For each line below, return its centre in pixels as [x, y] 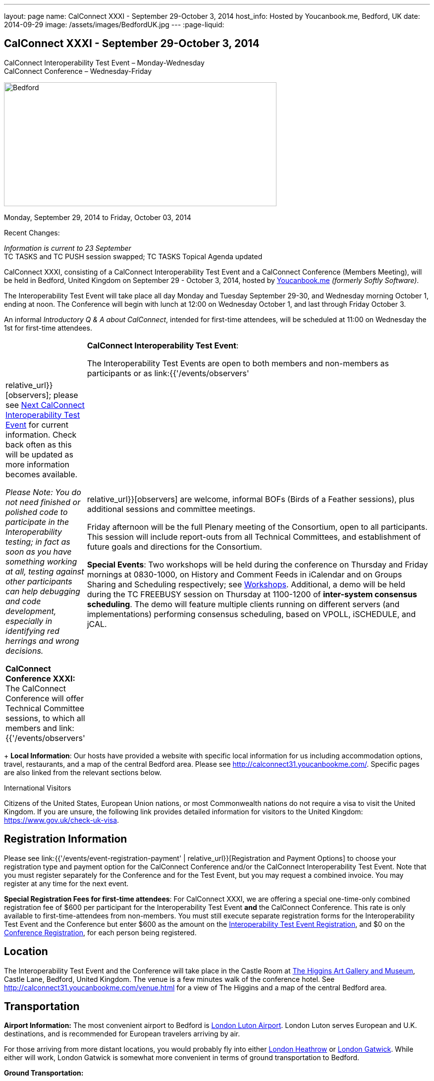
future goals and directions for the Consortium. [174, 546]
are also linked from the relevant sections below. [83, 772]
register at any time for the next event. [66, 883]
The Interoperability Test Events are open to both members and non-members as [238, 363]
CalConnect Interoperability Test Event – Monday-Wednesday [104, 62]
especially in [29, 621]
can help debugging [43, 591]
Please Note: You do [43, 492]
